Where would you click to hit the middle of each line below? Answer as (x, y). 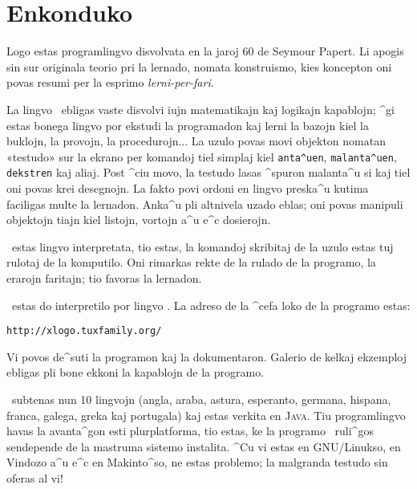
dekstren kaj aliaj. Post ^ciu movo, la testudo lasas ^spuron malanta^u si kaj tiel (208, 172)
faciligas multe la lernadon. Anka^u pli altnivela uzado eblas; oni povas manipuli (205, 204)
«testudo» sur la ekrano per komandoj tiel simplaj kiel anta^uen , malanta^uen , (202, 156)
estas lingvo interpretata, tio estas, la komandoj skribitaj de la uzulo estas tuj (202, 246)
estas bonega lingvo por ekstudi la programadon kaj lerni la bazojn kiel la (188, 125)
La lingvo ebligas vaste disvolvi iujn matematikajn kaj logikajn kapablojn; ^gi (200, 109)
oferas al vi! (35, 477)
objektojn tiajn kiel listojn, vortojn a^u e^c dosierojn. (139, 220)
